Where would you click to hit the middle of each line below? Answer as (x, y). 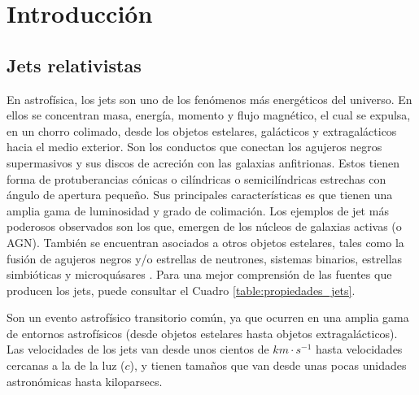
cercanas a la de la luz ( (66, 365)
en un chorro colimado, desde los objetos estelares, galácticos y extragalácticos (202, 130)
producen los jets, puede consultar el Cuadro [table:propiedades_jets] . (181, 290)
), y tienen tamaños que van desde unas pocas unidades (268, 365)
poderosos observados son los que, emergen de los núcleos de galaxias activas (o (204, 226)
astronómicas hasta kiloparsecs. (85, 381)
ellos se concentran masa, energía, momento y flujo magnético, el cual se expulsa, (209, 115)
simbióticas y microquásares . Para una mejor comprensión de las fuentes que (199, 274)
